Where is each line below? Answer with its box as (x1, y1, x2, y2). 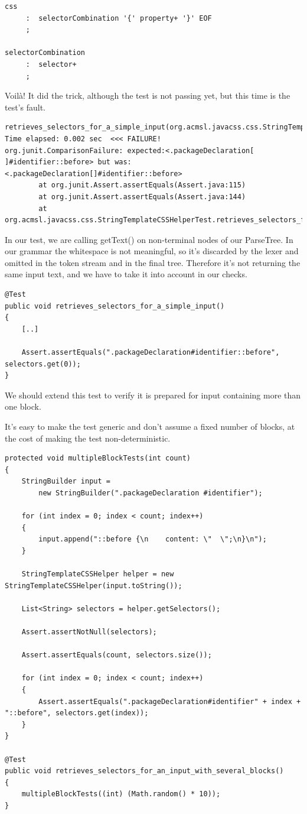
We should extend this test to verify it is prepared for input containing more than (5, 388, 301, 401)
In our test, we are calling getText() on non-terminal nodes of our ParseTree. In (5, 233, 293, 245)
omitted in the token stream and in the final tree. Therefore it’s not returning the (5, 256, 301, 268)
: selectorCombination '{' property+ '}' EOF (25, 14, 212, 22)
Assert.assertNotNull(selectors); (21, 628, 157, 637)
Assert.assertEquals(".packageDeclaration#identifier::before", (21, 348, 280, 357)
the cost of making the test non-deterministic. (5, 432, 171, 444)
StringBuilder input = (21, 477, 110, 486)
